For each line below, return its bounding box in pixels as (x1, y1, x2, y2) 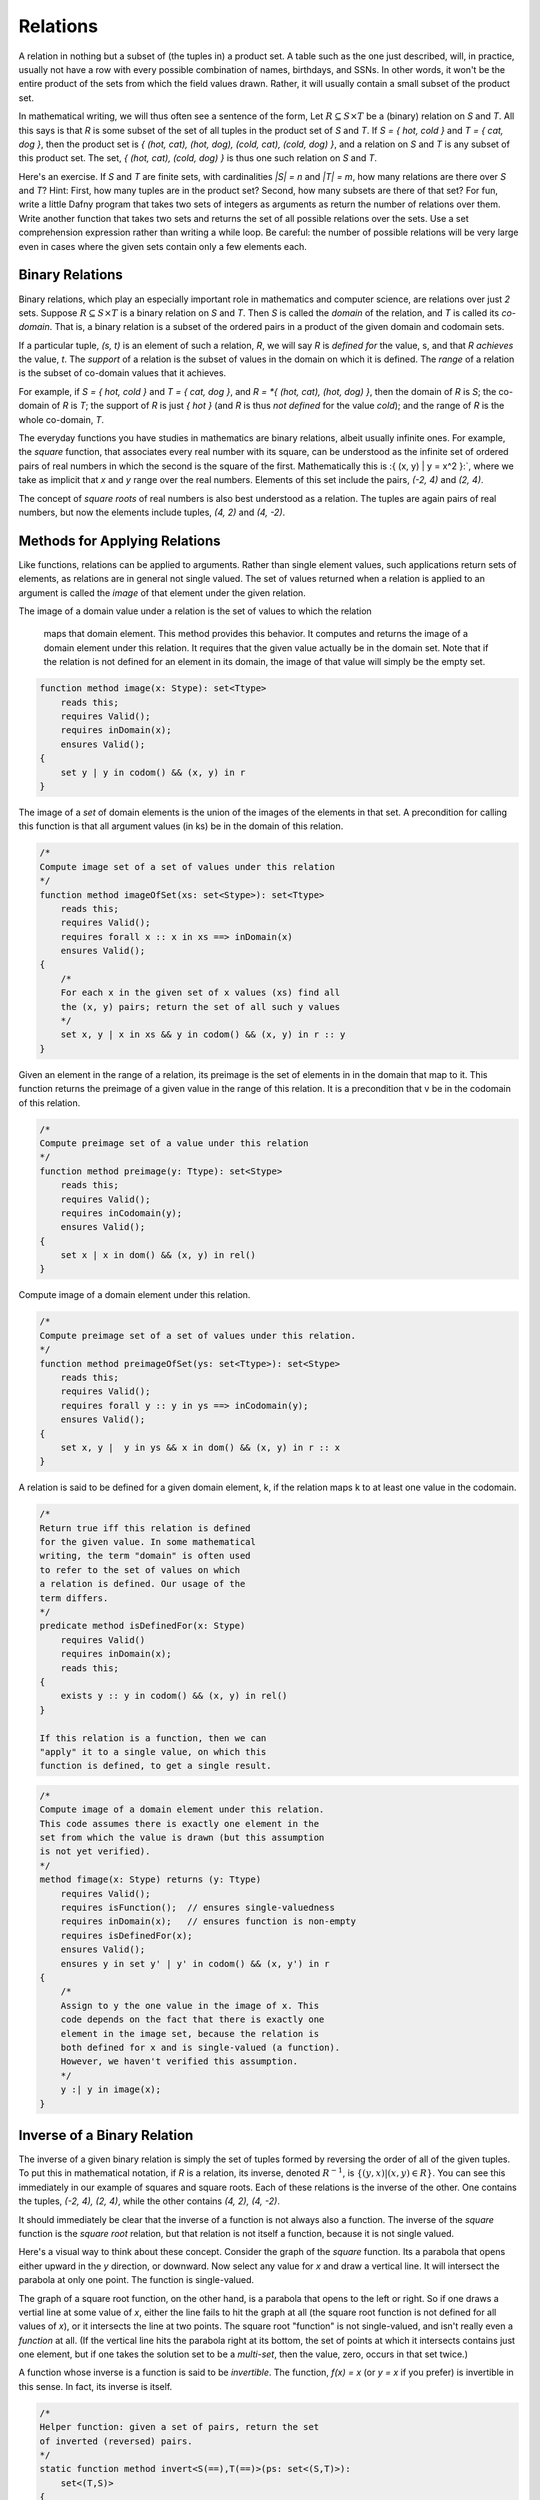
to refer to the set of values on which (39, 1564, 240, 1575)
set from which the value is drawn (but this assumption (39, 1832, 325, 1844)
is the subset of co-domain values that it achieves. (18, 367, 227, 379)
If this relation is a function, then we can (39, 1732, 267, 1744)
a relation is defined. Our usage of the (39, 1578, 246, 1590)
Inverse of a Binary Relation (18, 2126, 194, 2144)
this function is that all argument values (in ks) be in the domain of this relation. (18, 820, 344, 832)
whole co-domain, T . (18, 413, 105, 425)
